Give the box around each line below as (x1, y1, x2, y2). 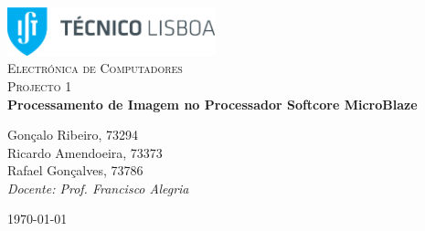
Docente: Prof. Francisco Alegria (7, 178, 189, 197)
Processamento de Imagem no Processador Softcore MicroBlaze (7, 94, 418, 113)
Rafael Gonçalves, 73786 (7, 161, 143, 180)
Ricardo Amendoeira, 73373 (7, 142, 163, 162)
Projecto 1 (7, 76, 72, 95)
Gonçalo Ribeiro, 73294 (7, 125, 139, 144)
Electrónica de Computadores (7, 58, 183, 78)
